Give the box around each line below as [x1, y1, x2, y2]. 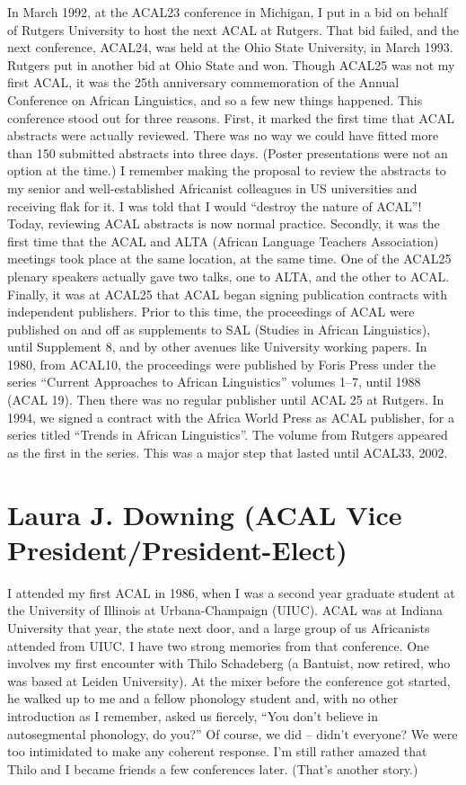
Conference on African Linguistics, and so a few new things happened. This [7, 90, 423, 109]
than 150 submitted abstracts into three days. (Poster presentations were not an [7, 143, 448, 162]
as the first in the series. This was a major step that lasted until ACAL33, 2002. [7, 442, 448, 461]
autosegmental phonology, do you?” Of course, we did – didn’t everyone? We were [7, 724, 458, 743]
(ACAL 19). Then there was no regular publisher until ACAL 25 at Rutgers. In [7, 390, 444, 409]
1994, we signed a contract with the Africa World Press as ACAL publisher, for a [7, 407, 454, 426]
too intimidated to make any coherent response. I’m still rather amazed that [7, 742, 427, 761]
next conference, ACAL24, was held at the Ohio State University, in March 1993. [7, 38, 453, 57]
